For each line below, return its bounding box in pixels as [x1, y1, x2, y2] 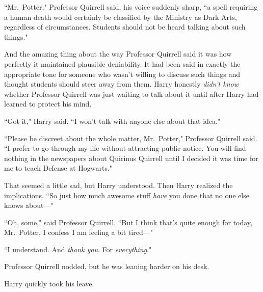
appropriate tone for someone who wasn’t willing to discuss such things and [4, 68, 241, 79]
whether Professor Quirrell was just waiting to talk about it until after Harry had [4, 88, 259, 99]
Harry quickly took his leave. [4, 278, 94, 289]
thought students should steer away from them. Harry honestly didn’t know [4, 78, 239, 89]
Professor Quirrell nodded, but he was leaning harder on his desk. [4, 261, 209, 272]
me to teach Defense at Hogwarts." [4, 163, 113, 173]
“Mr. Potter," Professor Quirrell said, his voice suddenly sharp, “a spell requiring [4, 2, 258, 12]
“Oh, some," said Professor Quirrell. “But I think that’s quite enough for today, [4, 217, 252, 227]
